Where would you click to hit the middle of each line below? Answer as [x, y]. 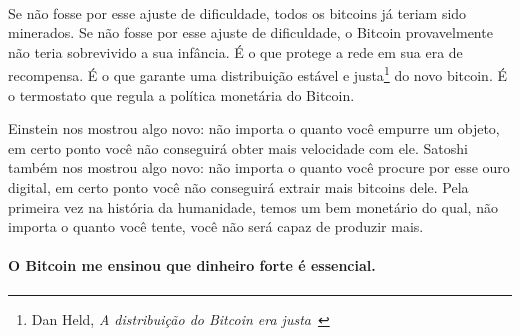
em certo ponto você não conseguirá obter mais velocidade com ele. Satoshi [238, 147]
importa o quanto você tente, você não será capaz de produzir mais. [216, 226]
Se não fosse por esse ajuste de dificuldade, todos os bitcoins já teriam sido [237, 12]
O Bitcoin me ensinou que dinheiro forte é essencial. [192, 265]
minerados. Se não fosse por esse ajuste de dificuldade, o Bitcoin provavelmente [250, 32]
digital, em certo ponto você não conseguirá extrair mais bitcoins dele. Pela [238, 187]
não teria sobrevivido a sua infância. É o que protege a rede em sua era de [235, 51]
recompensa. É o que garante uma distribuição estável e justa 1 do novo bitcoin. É [257, 74]
